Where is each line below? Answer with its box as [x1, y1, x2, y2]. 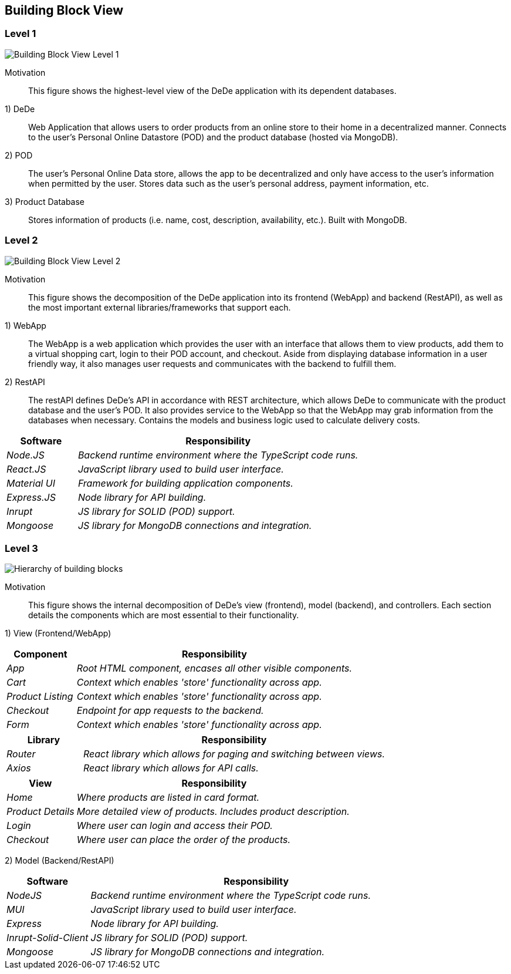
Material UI [6, 477, 56, 489]
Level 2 [5, 234, 38, 247]
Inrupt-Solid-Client [6, 932, 89, 944]
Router [6, 748, 36, 760]
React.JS [6, 463, 46, 475]
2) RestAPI [5, 376, 45, 387]
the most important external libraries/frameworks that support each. [28, 302, 291, 312]
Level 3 [5, 542, 38, 554]
